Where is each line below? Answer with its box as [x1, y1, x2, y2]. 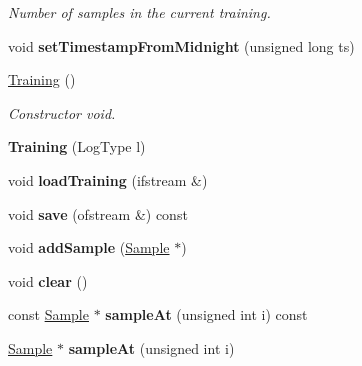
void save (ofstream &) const [8, 203, 188, 224]
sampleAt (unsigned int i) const [105, 304, 308, 325]
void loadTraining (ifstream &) [8, 169, 208, 190]
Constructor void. [8, 102, 116, 123]
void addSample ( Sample [8, 237, 170, 258]
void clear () [8, 270, 88, 291]
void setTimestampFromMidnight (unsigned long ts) [8, 35, 355, 56]
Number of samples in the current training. [8, 2, 271, 22]
